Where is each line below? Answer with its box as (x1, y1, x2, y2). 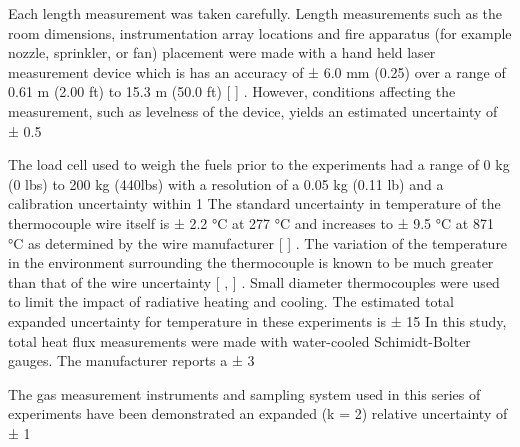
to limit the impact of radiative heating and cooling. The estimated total (8, 291, 454, 312)
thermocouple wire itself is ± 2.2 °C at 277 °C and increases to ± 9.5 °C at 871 (8, 212, 494, 233)
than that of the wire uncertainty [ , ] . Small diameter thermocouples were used (8, 271, 500, 292)
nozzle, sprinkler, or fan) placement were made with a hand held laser (8, 42, 436, 63)
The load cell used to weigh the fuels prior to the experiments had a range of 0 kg (8, 154, 510, 175)
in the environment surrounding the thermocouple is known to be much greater (8, 252, 494, 273)
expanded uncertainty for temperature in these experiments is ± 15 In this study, (8, 310, 507, 331)
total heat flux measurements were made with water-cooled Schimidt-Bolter (8, 330, 471, 351)
